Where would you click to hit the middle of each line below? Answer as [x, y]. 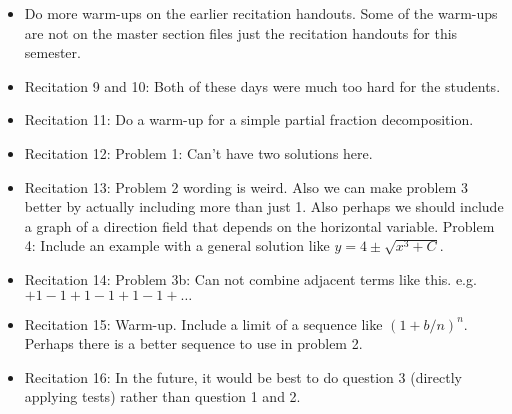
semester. [52, 52]
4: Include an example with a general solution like [177, 245]
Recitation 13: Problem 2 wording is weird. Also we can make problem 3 [246, 186]
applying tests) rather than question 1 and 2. [162, 396]
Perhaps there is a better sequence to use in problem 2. [193, 343]
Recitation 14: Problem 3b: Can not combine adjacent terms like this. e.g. [250, 278]
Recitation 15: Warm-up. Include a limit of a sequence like [203, 323]
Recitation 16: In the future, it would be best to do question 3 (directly [243, 376]
